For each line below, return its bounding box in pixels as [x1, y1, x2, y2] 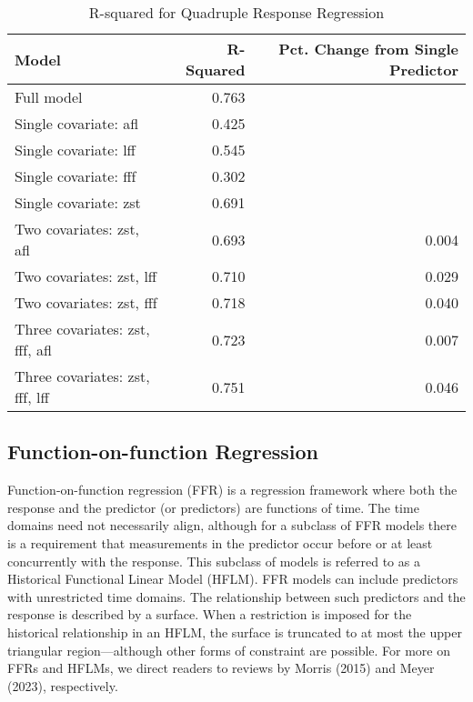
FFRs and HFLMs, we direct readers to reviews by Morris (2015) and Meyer [7, 658, 435, 677]
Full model [15, 86, 83, 107]
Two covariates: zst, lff [15, 266, 157, 286]
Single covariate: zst [15, 192, 141, 213]
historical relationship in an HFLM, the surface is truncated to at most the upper [7, 622, 462, 641]
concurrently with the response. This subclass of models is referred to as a [7, 551, 420, 570]
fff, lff [15, 386, 49, 407]
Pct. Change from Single [278, 38, 458, 59]
